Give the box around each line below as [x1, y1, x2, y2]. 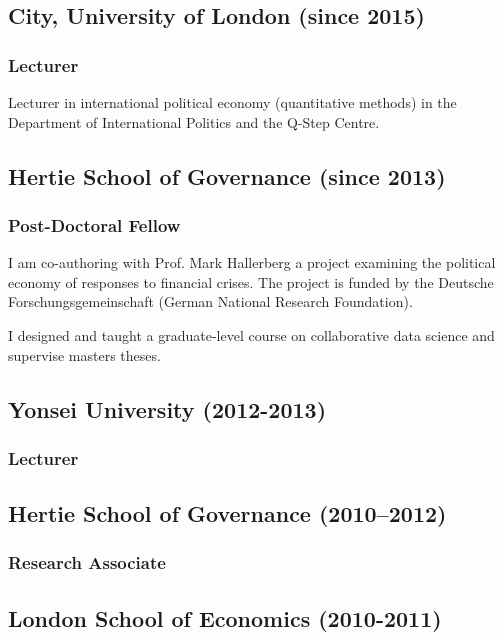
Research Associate [8, 550, 166, 575]
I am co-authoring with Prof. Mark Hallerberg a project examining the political [8, 252, 496, 273]
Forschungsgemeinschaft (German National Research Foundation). [8, 291, 413, 312]
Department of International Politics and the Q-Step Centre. [8, 111, 380, 132]
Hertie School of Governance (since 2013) [8, 160, 446, 191]
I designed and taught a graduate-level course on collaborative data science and [8, 324, 495, 345]
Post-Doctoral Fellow [8, 212, 181, 237]
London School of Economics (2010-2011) [8, 602, 442, 633]
